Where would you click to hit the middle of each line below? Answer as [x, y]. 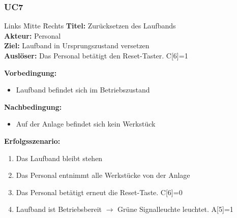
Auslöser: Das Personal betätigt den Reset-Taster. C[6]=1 [96, 55]
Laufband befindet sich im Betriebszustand [83, 90]
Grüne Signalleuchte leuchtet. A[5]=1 [175, 209]
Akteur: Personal [33, 35]
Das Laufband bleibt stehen [59, 158]
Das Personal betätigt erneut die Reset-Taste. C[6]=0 [99, 192]
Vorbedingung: [31, 72]
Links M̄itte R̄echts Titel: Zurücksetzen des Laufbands [90, 26]
